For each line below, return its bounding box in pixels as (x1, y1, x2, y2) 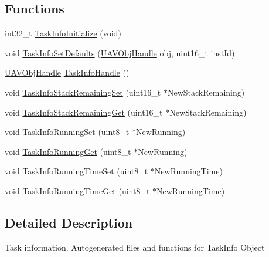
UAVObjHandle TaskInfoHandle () (5, 66, 130, 79)
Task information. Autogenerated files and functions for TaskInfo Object (5, 241, 265, 253)
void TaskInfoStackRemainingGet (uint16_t (5, 106, 163, 118)
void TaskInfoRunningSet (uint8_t (5, 126, 130, 138)
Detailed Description (5, 213, 133, 231)
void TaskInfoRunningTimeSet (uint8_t (5, 165, 148, 177)
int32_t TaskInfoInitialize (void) (5, 27, 121, 39)
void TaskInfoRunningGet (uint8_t (5, 145, 131, 157)
